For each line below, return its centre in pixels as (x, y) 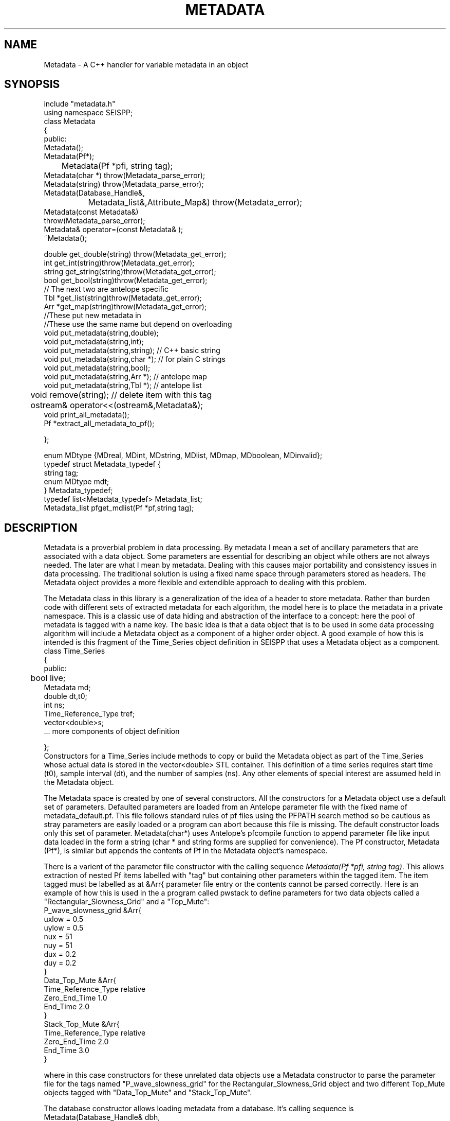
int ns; (54, 705)
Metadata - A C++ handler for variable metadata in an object (146, 64)
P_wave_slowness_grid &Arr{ (93, 910)
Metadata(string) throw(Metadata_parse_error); (124, 184)
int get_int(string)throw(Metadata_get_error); (119, 263)
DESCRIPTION (41, 528)
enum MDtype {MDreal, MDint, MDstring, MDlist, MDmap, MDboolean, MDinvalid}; (183, 456)
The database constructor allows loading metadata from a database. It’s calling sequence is (199, 1109)
